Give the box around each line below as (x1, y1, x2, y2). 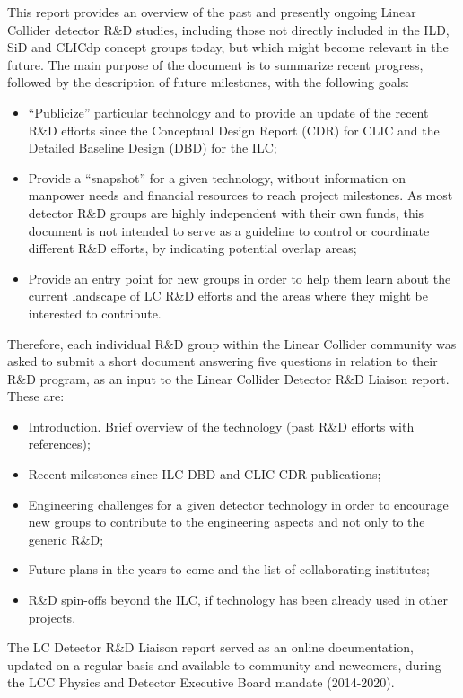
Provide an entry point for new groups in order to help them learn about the (28, 268, 451, 287)
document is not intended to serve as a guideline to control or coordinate (28, 221, 430, 240)
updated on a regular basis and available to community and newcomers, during (7, 655, 441, 674)
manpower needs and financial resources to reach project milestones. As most (28, 186, 453, 205)
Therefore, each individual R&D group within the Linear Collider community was (7, 334, 457, 353)
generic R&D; (28, 529, 104, 548)
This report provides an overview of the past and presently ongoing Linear (7, 3, 416, 21)
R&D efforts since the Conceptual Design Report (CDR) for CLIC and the (28, 120, 440, 139)
